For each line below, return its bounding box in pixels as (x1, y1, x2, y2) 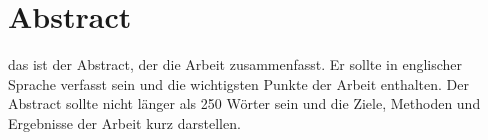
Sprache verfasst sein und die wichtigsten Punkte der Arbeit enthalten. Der (8, 73, 469, 94)
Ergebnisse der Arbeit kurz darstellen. (8, 112, 241, 133)
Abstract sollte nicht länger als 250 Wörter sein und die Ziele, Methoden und (8, 93, 481, 114)
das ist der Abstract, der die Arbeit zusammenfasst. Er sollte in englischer (8, 54, 463, 75)
